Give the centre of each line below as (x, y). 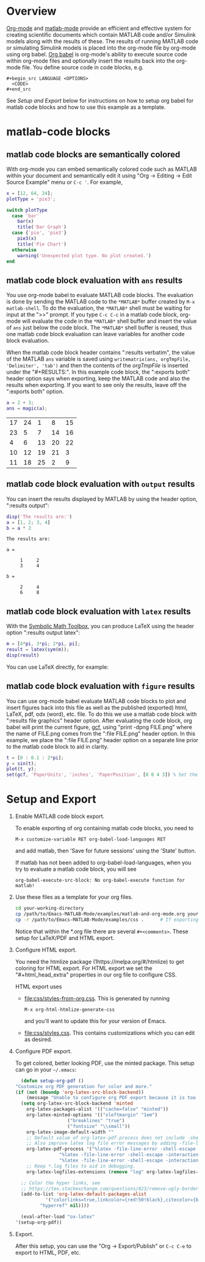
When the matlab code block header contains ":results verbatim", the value (101, 353)
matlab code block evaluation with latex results (99, 611)
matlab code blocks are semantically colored (93, 154)
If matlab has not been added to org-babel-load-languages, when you (103, 863)
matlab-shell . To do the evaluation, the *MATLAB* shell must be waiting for (99, 308)
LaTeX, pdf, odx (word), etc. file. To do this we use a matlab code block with (102, 714)
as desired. (38, 1039)
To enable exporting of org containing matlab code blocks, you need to (104, 828)
